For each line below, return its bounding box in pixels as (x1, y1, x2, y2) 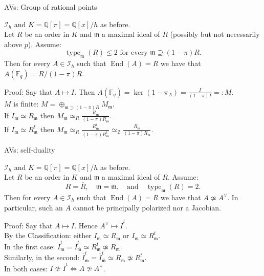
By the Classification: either (4, 230, 92, 241)
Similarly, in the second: (4, 252, 80, 263)
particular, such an (4, 202, 63, 213)
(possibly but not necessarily (170, 29, 260, 39)
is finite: (13, 98, 39, 109)
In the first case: (4, 241, 55, 251)
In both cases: (4, 263, 48, 273)
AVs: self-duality (4, 144, 55, 155)
